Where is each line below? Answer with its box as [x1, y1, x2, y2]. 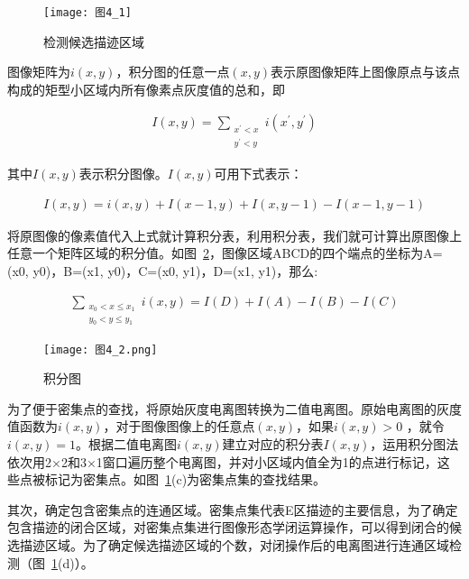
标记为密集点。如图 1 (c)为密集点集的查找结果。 [44, 470, 326, 489]
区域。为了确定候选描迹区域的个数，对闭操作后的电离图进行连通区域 [44, 536, 449, 555]
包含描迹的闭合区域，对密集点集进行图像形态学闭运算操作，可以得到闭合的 [7, 518, 449, 537]
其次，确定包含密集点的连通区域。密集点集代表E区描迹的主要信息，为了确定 [7, 500, 458, 519]
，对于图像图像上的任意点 [103, 417, 255, 436]
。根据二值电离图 [76, 435, 178, 454]
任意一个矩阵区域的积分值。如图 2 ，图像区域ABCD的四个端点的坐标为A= [7, 244, 443, 262]
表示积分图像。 [78, 164, 168, 183]
